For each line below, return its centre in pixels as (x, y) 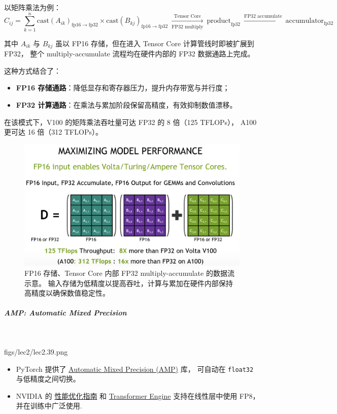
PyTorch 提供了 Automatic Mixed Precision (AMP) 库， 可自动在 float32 (135, 369)
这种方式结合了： (32, 70)
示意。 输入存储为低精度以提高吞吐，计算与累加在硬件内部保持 (129, 283)
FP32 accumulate (263, 16)
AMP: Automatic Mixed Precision (65, 313)
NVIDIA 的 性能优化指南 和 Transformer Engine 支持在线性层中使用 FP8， (138, 395)
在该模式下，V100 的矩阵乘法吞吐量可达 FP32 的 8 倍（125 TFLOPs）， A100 (130, 122)
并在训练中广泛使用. (49, 406)
